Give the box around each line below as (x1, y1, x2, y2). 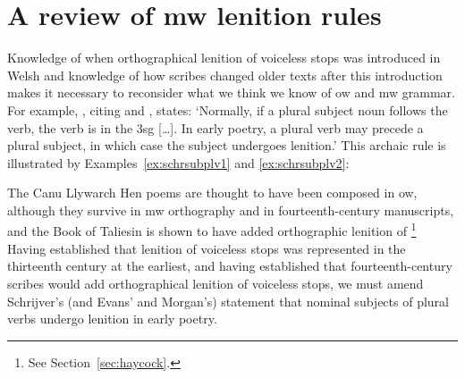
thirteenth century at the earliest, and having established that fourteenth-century (7, 256, 452, 275)
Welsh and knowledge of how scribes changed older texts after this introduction (7, 65, 443, 84)
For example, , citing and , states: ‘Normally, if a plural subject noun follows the (7, 100, 448, 119)
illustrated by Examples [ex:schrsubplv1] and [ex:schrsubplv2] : (7, 153, 350, 172)
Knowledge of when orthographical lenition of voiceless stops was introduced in (7, 48, 441, 67)
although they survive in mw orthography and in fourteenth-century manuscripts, (7, 200, 454, 219)
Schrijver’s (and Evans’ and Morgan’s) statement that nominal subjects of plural (7, 291, 449, 310)
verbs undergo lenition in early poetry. (7, 309, 217, 328)
